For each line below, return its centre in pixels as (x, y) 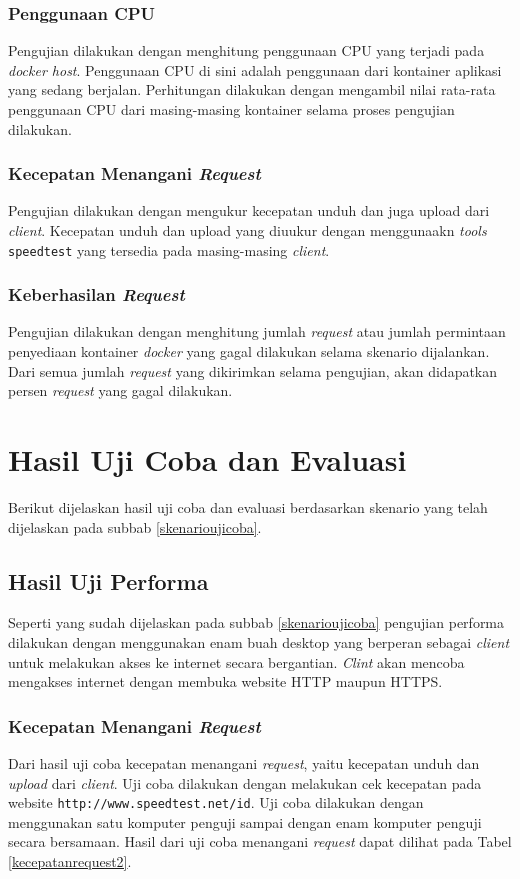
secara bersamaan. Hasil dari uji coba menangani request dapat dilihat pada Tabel (260, 841)
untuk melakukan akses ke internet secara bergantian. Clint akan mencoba (236, 661)
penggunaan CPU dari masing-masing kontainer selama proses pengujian (231, 109)
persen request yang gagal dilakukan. (120, 390)
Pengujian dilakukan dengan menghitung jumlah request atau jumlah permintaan (257, 331)
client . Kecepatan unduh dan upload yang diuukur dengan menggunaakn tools (247, 230)
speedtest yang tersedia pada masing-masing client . (169, 249)
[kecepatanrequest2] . (70, 860)
